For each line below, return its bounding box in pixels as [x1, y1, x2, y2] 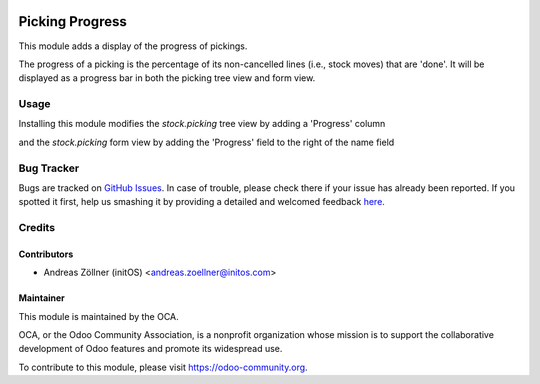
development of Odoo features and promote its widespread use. [18, 343, 283, 355]
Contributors [18, 248, 74, 260]
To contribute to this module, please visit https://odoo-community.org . [18, 361, 309, 373]
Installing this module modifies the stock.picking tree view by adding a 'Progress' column [18, 118, 386, 130]
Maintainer [18, 292, 65, 304]
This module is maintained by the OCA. [18, 310, 179, 322]
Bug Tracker [18, 161, 80, 175]
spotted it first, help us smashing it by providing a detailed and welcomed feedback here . [18, 196, 385, 208]
